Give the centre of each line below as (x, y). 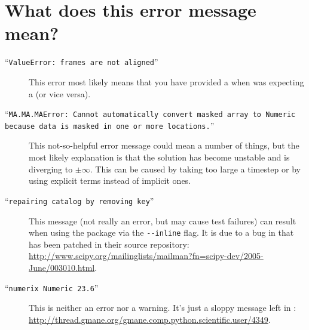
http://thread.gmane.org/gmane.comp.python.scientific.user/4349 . (150, 319)
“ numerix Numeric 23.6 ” (52, 287)
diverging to (51, 169)
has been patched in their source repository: (109, 244)
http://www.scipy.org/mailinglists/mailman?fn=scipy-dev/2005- (146, 256)
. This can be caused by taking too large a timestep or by (195, 169)
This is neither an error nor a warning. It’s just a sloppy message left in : (163, 308)
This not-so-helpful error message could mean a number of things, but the (164, 145)
